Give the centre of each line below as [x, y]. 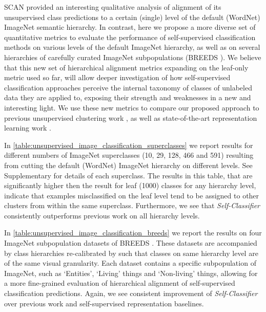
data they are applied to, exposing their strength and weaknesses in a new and [128, 97]
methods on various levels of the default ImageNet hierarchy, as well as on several [132, 47]
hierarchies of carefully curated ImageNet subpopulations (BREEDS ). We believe [133, 57]
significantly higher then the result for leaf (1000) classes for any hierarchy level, [130, 185]
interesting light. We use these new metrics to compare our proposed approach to [132, 107]
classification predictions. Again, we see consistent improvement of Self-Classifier [131, 293]
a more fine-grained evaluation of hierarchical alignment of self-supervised [120, 283]
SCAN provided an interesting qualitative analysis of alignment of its [113, 7]
